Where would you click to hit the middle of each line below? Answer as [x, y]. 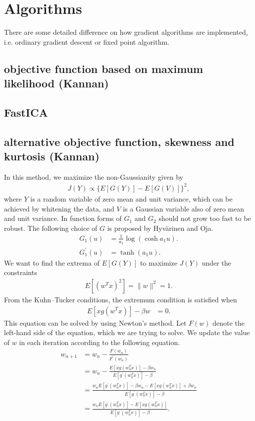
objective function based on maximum [104, 68]
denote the [229, 322]
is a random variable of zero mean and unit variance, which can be [131, 198]
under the [216, 262]
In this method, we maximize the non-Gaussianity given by [94, 176]
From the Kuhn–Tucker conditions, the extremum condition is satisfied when [121, 299]
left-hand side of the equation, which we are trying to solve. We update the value [127, 332]
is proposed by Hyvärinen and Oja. [160, 228]
